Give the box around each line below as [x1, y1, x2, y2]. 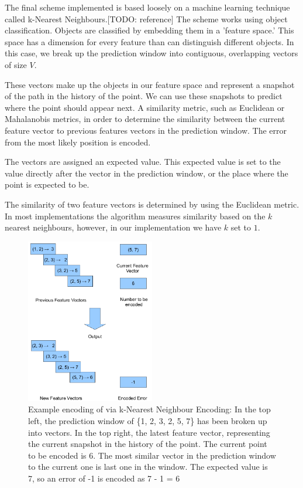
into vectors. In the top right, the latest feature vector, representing [28, 426, 270, 438]
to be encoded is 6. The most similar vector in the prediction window [28, 449, 276, 461]
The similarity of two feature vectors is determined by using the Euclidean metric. [5, 198, 299, 210]
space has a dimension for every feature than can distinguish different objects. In [5, 35, 294, 48]
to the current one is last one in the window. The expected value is [28, 460, 268, 473]
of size [5, 58, 27, 70]
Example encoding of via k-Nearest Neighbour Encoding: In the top [28, 403, 271, 415]
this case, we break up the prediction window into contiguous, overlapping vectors [5, 47, 298, 59]
